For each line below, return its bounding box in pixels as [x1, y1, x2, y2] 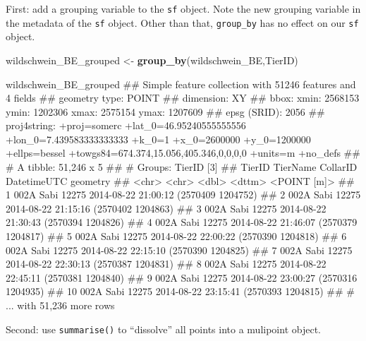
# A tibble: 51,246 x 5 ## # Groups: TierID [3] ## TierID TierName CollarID [6, 160, 358, 174]
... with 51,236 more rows [6, 298, 115, 312]
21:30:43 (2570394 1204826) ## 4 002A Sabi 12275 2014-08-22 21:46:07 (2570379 [6, 215, 358, 229]
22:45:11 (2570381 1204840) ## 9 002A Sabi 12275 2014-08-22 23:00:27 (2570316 [6, 270, 358, 285]
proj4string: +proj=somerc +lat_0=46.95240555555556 [6, 118, 246, 133]
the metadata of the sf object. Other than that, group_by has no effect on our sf [6, 15, 359, 30]
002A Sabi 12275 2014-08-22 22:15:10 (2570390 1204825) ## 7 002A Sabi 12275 [6, 242, 353, 257]
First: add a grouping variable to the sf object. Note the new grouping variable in [6, 1, 361, 16]
